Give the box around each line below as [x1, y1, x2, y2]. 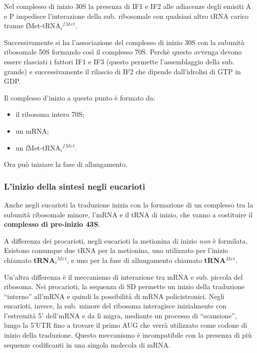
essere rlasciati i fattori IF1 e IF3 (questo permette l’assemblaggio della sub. [4, 56, 235, 66]
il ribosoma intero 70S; [15, 109, 85, 119]
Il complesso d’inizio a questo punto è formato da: [4, 92, 155, 102]
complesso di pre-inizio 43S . [4, 219, 100, 229]
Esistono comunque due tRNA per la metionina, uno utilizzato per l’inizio [4, 245, 228, 255]
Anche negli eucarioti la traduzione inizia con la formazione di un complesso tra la [4, 199, 253, 209]
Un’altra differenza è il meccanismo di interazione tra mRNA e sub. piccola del [4, 271, 243, 282]
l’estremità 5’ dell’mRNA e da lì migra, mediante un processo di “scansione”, [4, 310, 237, 320]
